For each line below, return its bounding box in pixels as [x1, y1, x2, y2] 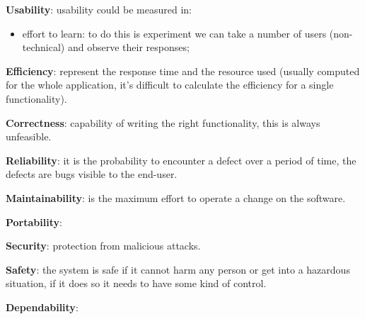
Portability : [6, 214, 62, 229]
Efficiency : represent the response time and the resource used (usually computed [6, 63, 360, 78]
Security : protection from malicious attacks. [6, 238, 201, 253]
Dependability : [6, 299, 79, 314]
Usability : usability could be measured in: [6, 2, 192, 16]
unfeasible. [6, 129, 52, 144]
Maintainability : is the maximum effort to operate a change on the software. [6, 190, 346, 205]
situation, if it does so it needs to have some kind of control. [6, 276, 267, 291]
